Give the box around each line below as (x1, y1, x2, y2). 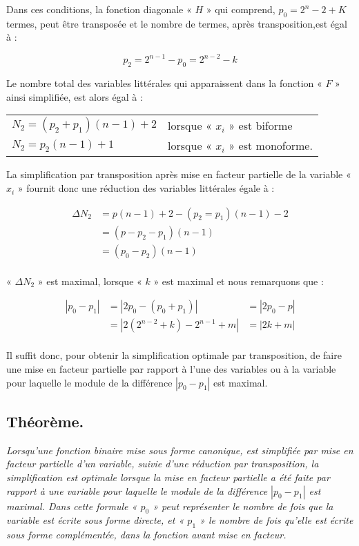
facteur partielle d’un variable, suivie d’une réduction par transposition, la (6, 456, 319, 471)
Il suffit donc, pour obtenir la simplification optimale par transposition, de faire (6, 348, 342, 362)
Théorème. (6, 411, 84, 432)
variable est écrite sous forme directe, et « (6, 513, 184, 527)
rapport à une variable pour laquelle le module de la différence (6, 483, 268, 498)
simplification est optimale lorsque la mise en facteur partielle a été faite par (6, 470, 330, 485)
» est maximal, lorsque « (37, 273, 142, 288)
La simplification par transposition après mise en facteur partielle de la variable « (6, 167, 351, 182)
